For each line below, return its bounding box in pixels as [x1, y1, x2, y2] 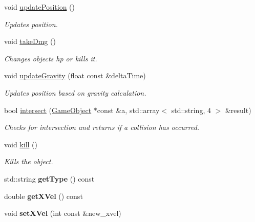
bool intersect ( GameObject [4, 104, 92, 115]
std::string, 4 [171, 104, 211, 115]
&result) [225, 104, 251, 115]
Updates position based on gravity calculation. [4, 87, 146, 98]
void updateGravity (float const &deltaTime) [4, 70, 146, 81]
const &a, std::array [97, 104, 160, 115]
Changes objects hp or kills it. [4, 53, 97, 63]
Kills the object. [4, 156, 53, 167]
